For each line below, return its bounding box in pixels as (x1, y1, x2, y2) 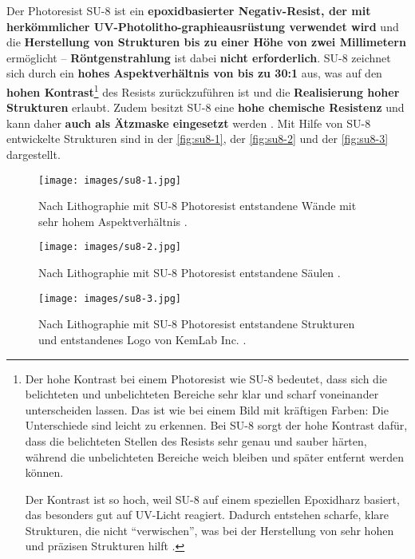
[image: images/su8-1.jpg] (38, 174, 181, 186)
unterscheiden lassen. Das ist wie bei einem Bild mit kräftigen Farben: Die (25, 401, 389, 418)
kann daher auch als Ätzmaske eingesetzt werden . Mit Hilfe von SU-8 (6, 114, 371, 131)
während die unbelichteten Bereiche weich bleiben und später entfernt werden (25, 448, 404, 465)
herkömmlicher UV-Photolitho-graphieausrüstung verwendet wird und (6, 18, 399, 34)
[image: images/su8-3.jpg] (38, 292, 181, 304)
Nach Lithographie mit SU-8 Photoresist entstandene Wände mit (38, 197, 357, 214)
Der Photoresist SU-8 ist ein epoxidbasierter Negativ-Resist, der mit (6, 2, 371, 18)
